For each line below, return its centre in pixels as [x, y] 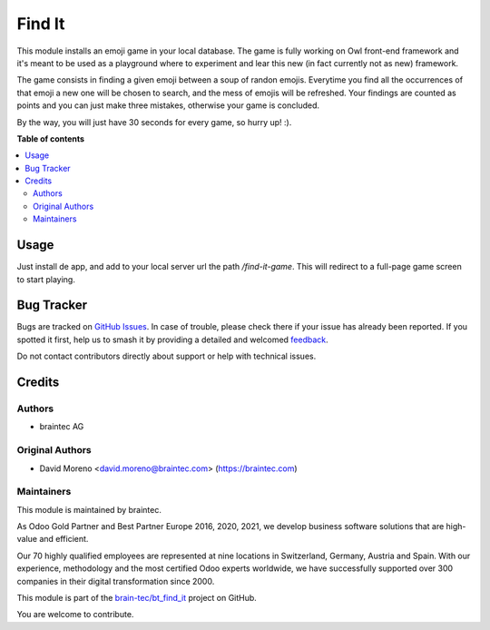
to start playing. [46, 279]
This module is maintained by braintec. [89, 509]
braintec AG [62, 427]
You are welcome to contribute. [75, 615]
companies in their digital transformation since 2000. [116, 581]
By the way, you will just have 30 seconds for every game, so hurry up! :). [154, 122]
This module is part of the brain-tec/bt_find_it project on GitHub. [137, 598]
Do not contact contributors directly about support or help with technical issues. [167, 356]
